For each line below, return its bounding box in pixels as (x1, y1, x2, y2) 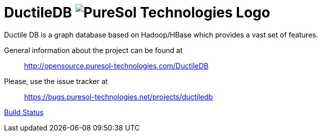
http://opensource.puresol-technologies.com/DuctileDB (24, 61, 209, 70)
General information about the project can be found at (4, 45, 183, 54)
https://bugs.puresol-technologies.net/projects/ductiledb (24, 92, 213, 101)
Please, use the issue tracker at (4, 76, 108, 85)
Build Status (4, 107, 44, 116)
